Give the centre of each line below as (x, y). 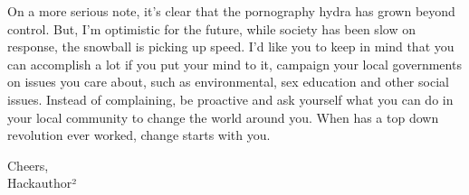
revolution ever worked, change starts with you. (139, 135)
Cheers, (28, 165)
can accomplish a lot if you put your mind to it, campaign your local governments (234, 64)
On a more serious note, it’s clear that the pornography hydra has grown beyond (231, 11)
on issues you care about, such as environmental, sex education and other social (228, 82)
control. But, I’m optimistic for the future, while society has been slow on (211, 28)
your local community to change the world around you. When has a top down (223, 117)
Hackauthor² (42, 183)
